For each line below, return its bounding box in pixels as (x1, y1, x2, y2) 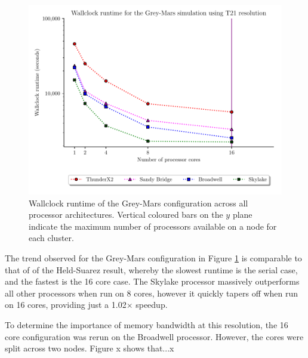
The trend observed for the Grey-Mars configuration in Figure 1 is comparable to (5, 251, 302, 264)
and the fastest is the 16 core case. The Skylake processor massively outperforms (5, 275, 300, 288)
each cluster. (29, 232, 74, 244)
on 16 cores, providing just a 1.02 (5, 298, 127, 311)
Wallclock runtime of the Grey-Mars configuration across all (29, 196, 248, 209)
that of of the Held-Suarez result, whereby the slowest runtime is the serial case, (5, 263, 298, 276)
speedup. (135, 298, 168, 311)
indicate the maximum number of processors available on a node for (29, 220, 277, 232)
